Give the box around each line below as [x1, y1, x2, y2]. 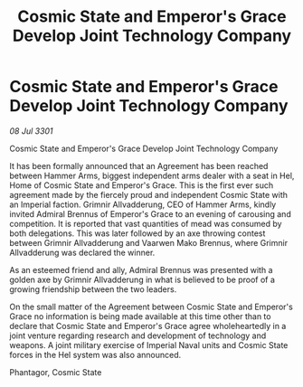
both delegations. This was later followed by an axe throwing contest [9, 228, 266, 239]
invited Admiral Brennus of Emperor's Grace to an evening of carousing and [9, 208, 291, 219]
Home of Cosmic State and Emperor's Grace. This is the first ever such [9, 179, 274, 191]
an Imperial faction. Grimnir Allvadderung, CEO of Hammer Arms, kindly [9, 199, 277, 210]
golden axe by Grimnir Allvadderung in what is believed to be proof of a [9, 274, 276, 285]
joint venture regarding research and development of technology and [9, 330, 267, 341]
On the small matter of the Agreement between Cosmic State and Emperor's [9, 301, 294, 312]
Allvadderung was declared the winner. [9, 247, 156, 258]
